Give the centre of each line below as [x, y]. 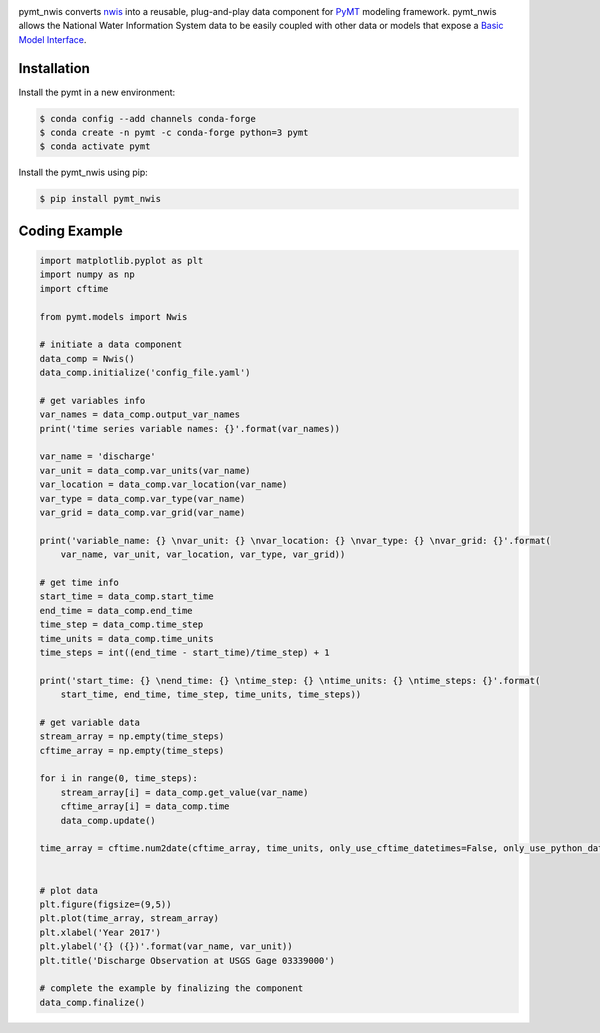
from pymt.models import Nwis [113, 316]
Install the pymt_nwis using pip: [83, 172]
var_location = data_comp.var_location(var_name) [163, 484]
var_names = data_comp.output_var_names [139, 414]
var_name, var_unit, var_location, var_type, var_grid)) [203, 554]
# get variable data [89, 722]
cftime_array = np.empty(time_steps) [132, 750]
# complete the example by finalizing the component [171, 988]
